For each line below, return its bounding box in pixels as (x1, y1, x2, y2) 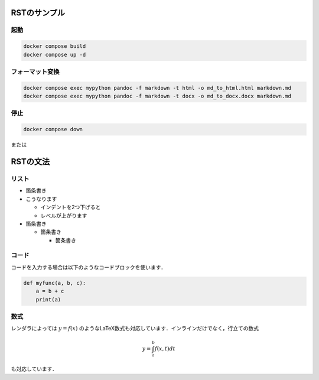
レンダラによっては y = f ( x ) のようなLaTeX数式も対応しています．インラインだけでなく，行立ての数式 (11, 325, 259, 332)
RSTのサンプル (11, 8, 65, 18)
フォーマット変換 (11, 67, 60, 76)
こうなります (25, 195, 57, 202)
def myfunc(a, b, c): (23, 280, 86, 286)
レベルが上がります (40, 212, 87, 219)
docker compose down (23, 126, 83, 133)
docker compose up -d (23, 51, 86, 58)
